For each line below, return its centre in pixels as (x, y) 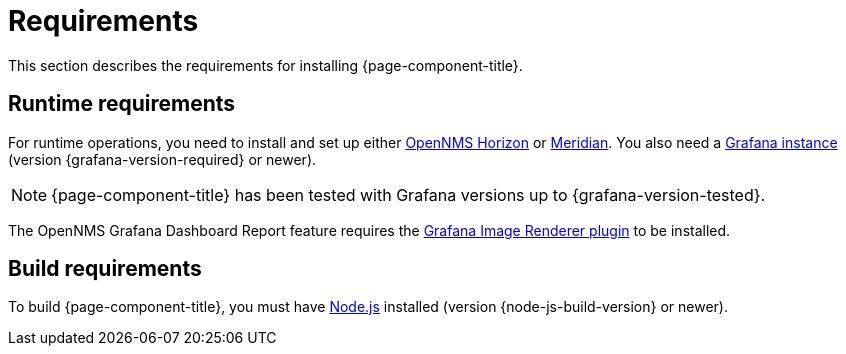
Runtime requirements (122, 104)
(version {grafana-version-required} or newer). (162, 159)
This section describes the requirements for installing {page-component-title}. (265, 65)
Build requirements (105, 269)
